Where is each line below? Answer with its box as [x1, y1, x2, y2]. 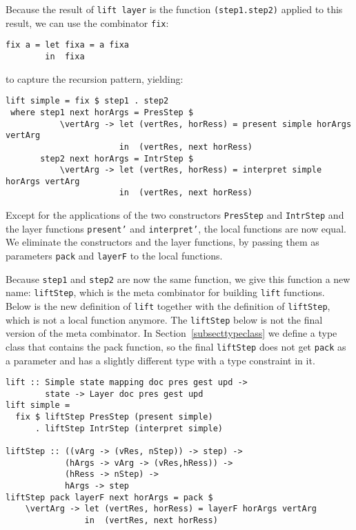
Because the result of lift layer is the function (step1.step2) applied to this [6, 2, 343, 16]
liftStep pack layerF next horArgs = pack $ [6, 492, 213, 502]
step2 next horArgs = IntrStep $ [40, 153, 194, 164]
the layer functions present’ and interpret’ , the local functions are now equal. [6, 221, 346, 235]
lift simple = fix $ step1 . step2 [6, 96, 169, 106]
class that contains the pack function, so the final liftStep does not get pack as [6, 339, 346, 353]
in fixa [45, 51, 85, 61]
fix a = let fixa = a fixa [6, 40, 129, 50]
